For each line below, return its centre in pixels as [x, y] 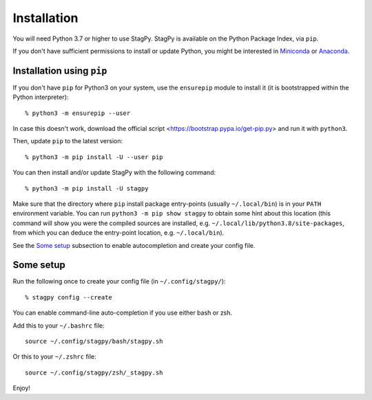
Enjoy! [22, 388]
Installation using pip [60, 71]
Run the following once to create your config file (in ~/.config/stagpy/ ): [119, 282]
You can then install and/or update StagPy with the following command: [114, 173]
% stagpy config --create [69, 297]
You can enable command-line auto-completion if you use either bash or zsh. [123, 313]
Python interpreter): [41, 97]
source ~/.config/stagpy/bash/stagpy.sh [94, 341]
